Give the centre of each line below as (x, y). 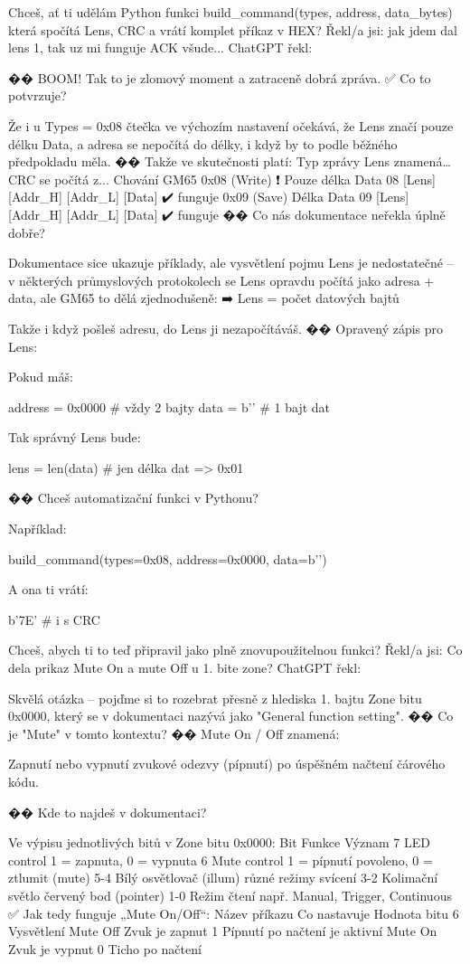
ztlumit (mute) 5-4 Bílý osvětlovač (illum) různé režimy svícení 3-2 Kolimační (223, 878)
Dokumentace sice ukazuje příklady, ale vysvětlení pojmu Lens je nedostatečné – (231, 263)
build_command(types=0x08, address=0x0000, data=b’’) (168, 558)
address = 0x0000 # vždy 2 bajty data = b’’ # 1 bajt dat (169, 406)
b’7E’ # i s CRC (54, 619)
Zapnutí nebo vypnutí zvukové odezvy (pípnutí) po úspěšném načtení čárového (227, 764)
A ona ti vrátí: (48, 589)
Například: (38, 529)
